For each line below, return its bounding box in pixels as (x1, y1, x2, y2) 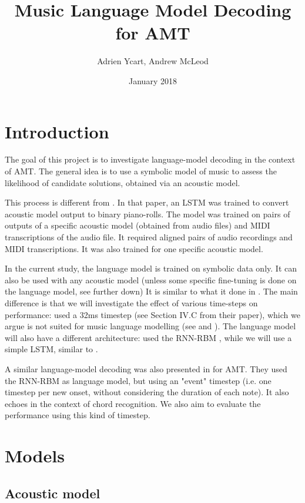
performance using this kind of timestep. (5, 409, 150, 421)
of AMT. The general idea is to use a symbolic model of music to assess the (5, 165, 277, 177)
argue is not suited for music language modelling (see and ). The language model (5, 320, 296, 332)
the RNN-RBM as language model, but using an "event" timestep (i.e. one (5, 374, 272, 386)
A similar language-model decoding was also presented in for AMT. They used (5, 362, 287, 375)
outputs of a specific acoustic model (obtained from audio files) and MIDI (5, 219, 270, 231)
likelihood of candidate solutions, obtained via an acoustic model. (5, 176, 240, 188)
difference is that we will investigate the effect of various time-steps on (5, 296, 258, 309)
